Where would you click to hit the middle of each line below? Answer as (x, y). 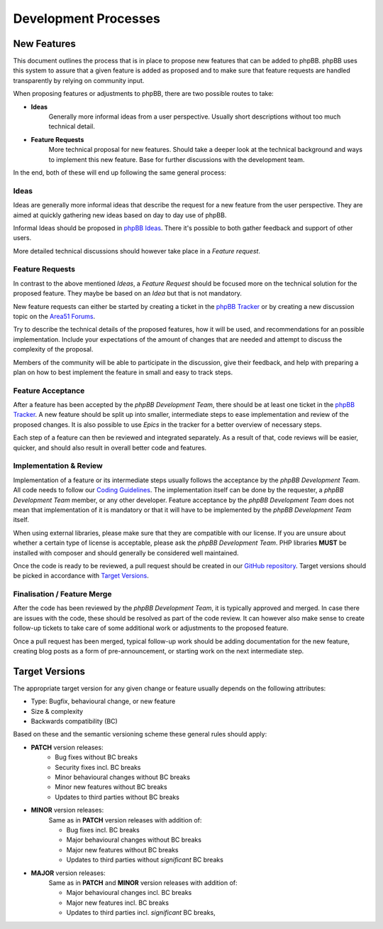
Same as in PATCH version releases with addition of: (125, 820)
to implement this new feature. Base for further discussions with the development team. (177, 159)
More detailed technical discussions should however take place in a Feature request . (137, 251)
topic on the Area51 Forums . (54, 316)
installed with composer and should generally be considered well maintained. (126, 553)
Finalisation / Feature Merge (62, 594)
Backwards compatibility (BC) (74, 722)
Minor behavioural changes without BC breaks (123, 777)
